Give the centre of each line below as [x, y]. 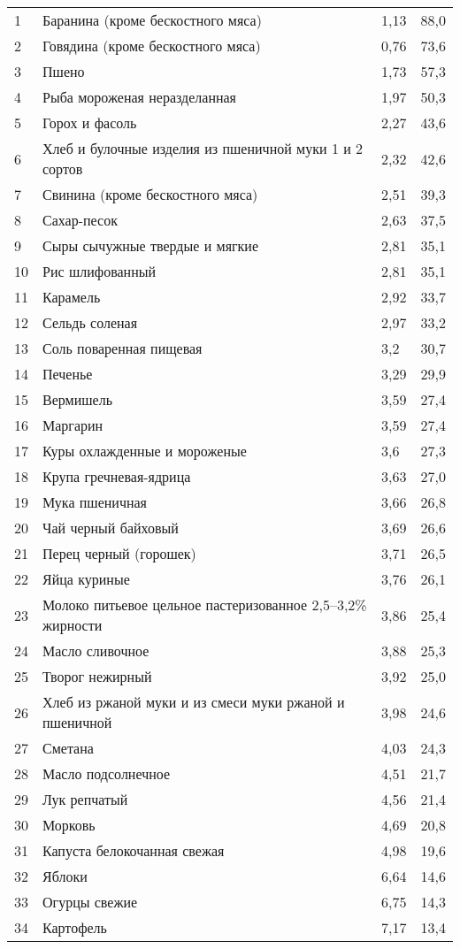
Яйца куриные [86, 579]
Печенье [68, 374]
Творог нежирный [97, 676]
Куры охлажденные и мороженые [145, 451]
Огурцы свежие [90, 902]
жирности [73, 625]
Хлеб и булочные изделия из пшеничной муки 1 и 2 [203, 148]
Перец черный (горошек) [119, 553]
